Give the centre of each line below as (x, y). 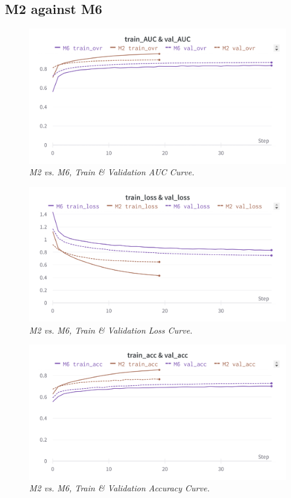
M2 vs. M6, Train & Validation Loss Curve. (111, 330)
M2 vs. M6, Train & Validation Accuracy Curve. (119, 488)
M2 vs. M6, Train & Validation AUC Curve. (112, 172)
